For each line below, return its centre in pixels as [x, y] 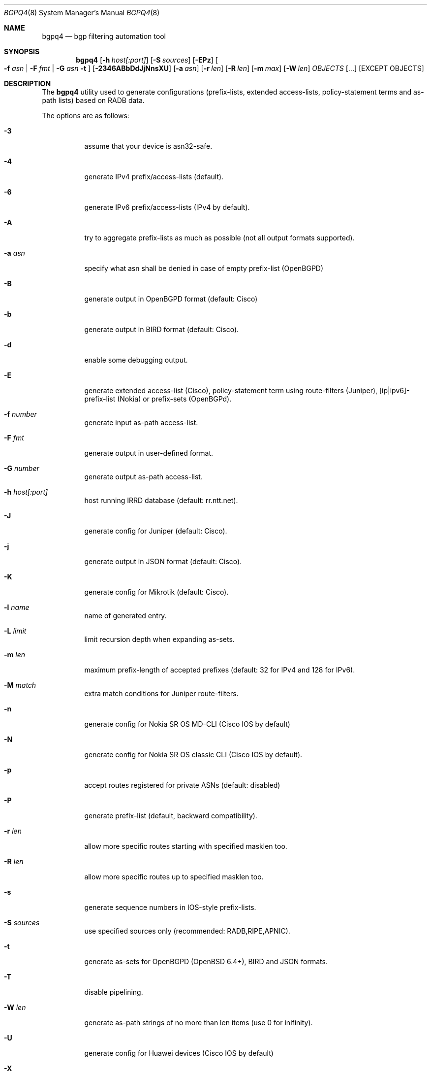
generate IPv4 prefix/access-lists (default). [154, 177]
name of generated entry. [125, 616]
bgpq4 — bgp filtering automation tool [104, 36]
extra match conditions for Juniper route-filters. [161, 693]
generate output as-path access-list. [143, 477]
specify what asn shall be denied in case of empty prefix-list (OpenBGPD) [204, 268]
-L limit [15, 631]
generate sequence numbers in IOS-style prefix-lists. [170, 907]
